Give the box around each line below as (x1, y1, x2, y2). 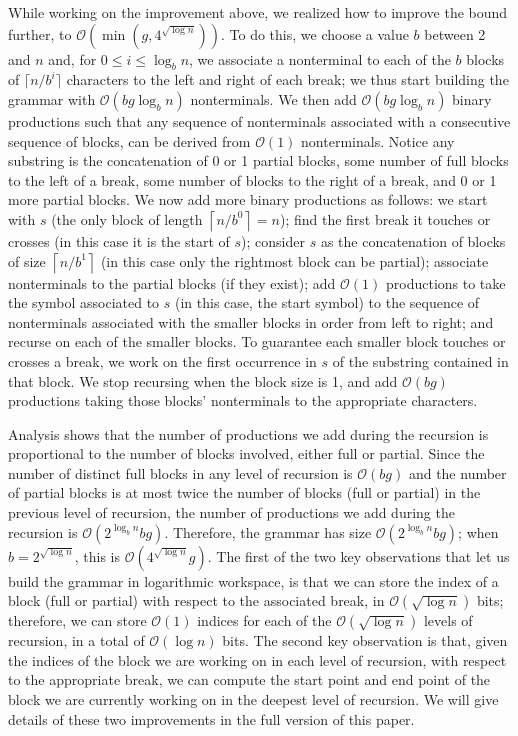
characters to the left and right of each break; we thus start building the (66, 69, 509, 90)
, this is (74, 545, 121, 566)
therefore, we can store (8, 610, 147, 631)
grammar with (8, 88, 96, 109)
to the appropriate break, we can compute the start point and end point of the (8, 669, 491, 690)
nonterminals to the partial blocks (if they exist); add (8, 272, 336, 293)
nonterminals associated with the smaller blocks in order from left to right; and (8, 311, 494, 332)
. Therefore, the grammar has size (164, 521, 372, 542)
